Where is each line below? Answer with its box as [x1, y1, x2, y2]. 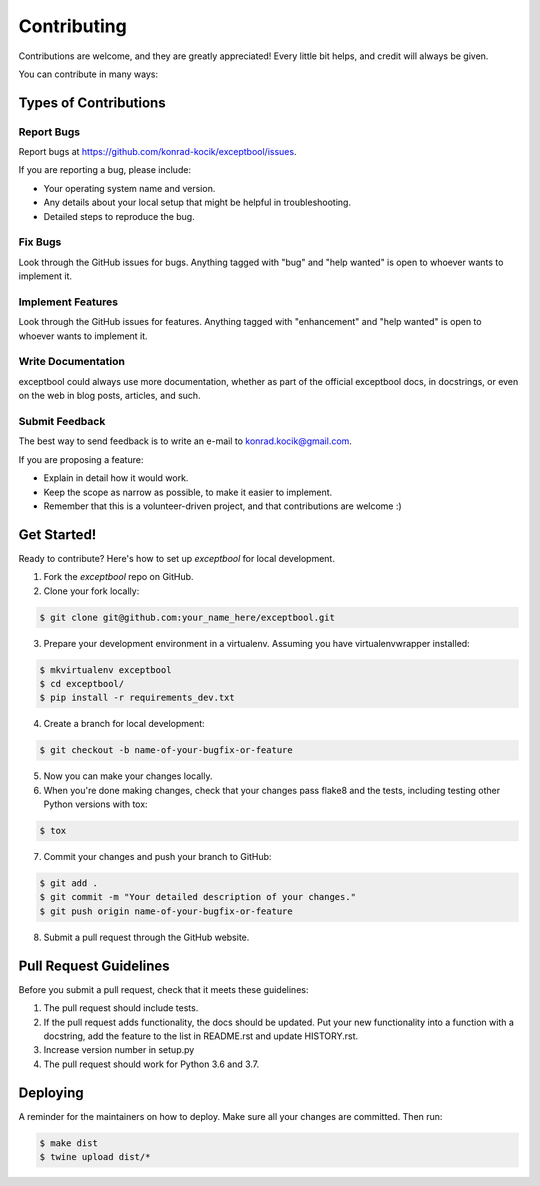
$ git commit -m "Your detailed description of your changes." [39, 891, 357, 903]
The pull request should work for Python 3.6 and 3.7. [43, 1058, 260, 1070]
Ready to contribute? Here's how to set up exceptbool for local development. [18, 552, 335, 564]
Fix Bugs [18, 235, 62, 249]
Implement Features [18, 295, 119, 309]
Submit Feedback [18, 415, 106, 429]
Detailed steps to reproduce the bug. [43, 210, 195, 222]
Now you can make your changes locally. [43, 770, 213, 782]
